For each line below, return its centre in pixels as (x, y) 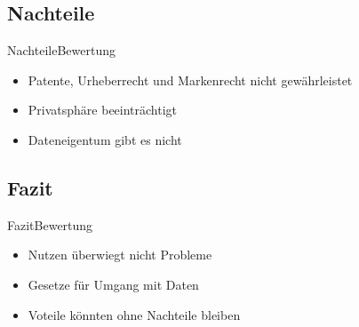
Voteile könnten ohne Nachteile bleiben (134, 314)
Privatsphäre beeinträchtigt (103, 110)
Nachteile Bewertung (61, 50)
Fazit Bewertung (50, 224)
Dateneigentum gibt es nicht (105, 139)
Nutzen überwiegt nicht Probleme (120, 255)
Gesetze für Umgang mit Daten (113, 284)
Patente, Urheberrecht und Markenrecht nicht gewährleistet (190, 80)
